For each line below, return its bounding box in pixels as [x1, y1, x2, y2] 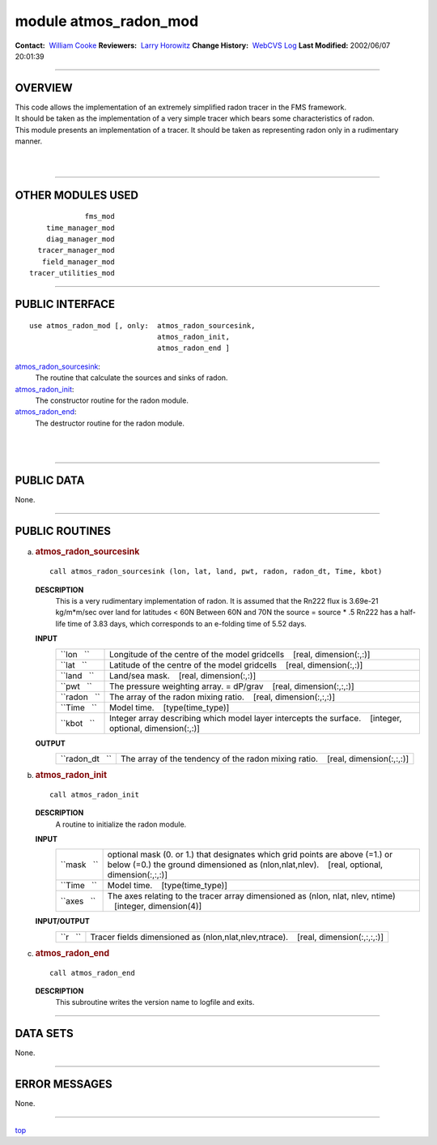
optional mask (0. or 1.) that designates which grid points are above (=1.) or [107, 849, 392, 861]
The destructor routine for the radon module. [35, 418, 185, 428]
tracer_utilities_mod [29, 268, 115, 278]
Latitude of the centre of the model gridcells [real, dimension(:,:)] [109, 659, 363, 670]
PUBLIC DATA [15, 474, 85, 488]
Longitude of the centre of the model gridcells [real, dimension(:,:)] [109, 648, 371, 660]
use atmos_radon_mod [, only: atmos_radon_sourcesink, [29, 321, 256, 330]
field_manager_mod [41, 257, 115, 267]
